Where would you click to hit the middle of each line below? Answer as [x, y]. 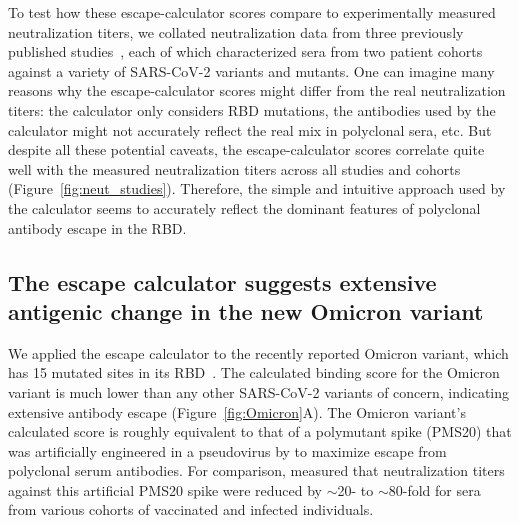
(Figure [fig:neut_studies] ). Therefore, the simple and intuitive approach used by [257, 188]
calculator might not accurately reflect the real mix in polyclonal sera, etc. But [250, 129]
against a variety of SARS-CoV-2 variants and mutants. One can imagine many [251, 70]
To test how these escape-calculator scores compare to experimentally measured [252, 12]
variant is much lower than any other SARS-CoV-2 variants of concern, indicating [259, 391]
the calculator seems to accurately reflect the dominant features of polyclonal [244, 207]
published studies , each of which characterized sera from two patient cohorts [245, 51]
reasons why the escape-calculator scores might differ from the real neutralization [257, 90]
